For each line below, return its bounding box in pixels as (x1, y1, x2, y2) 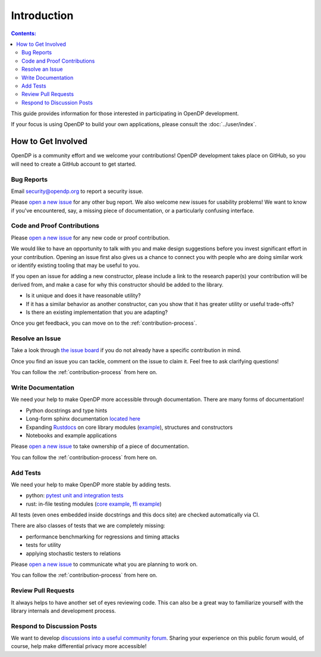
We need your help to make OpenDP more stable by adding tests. (11, 481, 172, 488)
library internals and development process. (11, 607, 116, 614)
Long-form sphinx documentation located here (26, 415, 141, 422)
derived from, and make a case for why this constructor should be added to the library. (11, 281, 224, 288)
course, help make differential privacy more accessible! (11, 643, 147, 650)
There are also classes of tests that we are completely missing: (11, 522, 166, 530)
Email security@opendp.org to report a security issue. (11, 188, 144, 195)
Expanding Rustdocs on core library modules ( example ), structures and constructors (26, 424, 233, 431)
